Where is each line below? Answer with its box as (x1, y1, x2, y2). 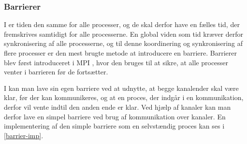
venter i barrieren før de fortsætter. (4, 67, 108, 77)
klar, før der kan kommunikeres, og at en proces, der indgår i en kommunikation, (4, 92, 244, 102)
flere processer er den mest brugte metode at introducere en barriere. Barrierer (4, 48, 237, 58)
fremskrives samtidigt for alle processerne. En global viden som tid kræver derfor (4, 29, 243, 39)
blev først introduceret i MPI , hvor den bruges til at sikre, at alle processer (4, 57, 229, 67)
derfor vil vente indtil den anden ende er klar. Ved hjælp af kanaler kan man (4, 101, 231, 112)
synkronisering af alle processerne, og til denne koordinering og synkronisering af (4, 38, 243, 48)
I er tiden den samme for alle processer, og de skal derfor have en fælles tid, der (4, 19, 240, 29)
